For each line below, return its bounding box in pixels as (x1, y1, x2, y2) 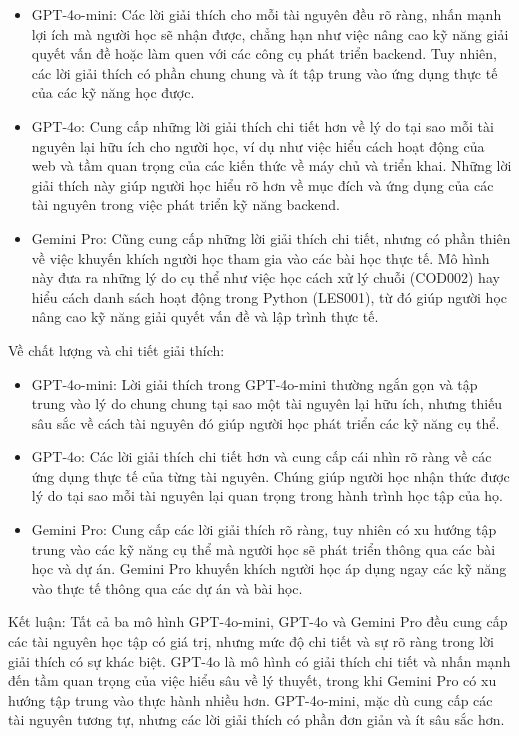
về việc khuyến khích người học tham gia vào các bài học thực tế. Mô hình (31, 247, 490, 268)
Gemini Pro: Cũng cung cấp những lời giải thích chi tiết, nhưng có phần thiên (31, 227, 511, 248)
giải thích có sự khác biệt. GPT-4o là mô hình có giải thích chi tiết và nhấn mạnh (8, 650, 511, 671)
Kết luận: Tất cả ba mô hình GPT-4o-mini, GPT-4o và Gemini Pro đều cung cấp (8, 611, 508, 632)
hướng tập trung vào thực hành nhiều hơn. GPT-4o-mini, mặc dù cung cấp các (8, 689, 493, 710)
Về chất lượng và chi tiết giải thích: (8, 339, 225, 360)
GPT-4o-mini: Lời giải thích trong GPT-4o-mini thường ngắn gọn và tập (31, 373, 478, 394)
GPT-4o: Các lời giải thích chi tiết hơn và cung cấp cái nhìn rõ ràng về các (31, 446, 492, 467)
